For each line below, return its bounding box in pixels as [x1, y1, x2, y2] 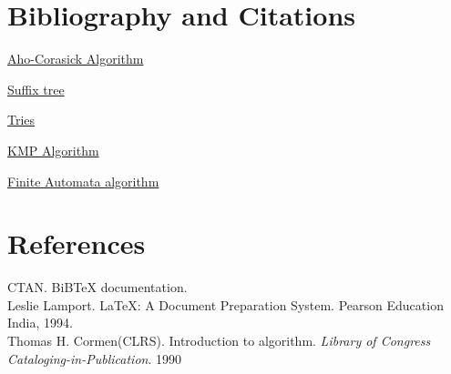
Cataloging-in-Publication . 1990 [7, 349, 181, 368]
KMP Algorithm [7, 140, 99, 159]
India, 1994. [7, 313, 73, 332]
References [7, 225, 146, 262]
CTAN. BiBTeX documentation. [7, 278, 188, 297]
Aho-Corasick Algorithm [7, 49, 144, 68]
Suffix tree [7, 79, 65, 98]
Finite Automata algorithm [7, 171, 159, 190]
